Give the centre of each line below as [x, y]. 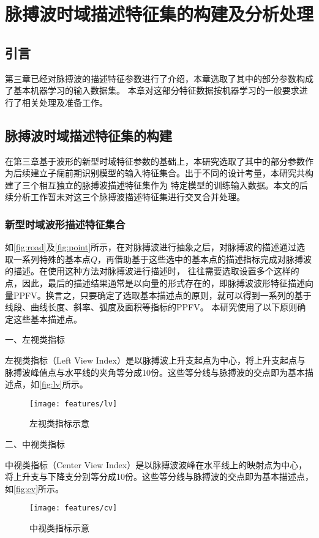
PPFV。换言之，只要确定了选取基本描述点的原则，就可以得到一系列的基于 [162, 295]
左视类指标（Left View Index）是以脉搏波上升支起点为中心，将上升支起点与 [155, 360]
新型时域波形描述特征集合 [65, 224]
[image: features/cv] [73, 508]
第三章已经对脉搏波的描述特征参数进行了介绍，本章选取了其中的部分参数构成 [159, 78]
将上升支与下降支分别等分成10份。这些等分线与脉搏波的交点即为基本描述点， [159, 476]
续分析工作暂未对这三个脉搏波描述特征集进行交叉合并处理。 [125, 197]
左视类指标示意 [59, 423]
